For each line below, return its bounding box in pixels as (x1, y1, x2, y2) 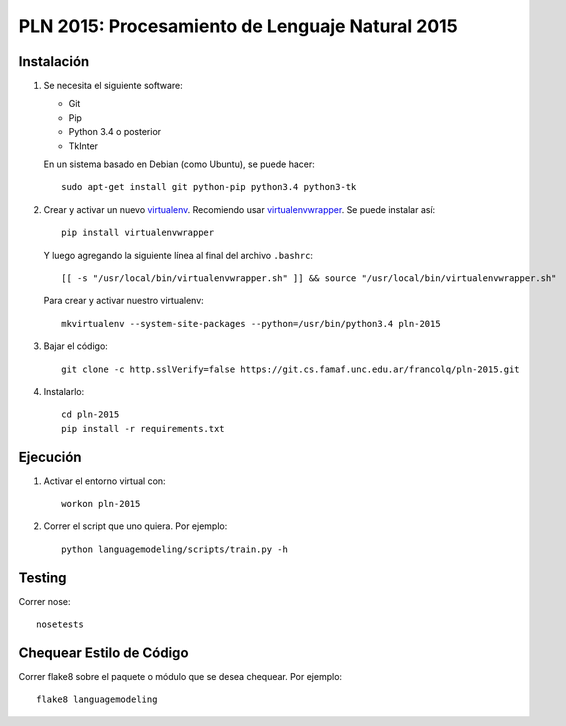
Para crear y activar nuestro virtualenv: (43, 295, 204, 307)
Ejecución (18, 448, 82, 465)
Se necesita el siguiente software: (43, 80, 184, 92)
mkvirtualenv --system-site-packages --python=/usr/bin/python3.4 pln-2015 (61, 318, 441, 329)
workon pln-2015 (61, 498, 141, 509)
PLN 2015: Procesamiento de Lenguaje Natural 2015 (18, 15, 459, 37)
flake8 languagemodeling (36, 694, 158, 705)
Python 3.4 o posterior (68, 126, 162, 138)
